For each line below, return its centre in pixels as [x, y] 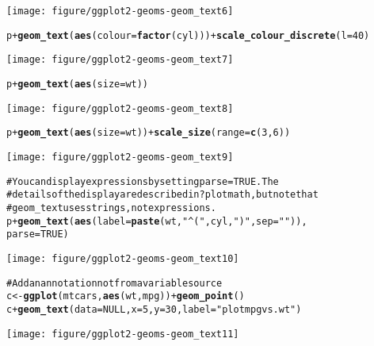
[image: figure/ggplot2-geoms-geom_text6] [120, 11]
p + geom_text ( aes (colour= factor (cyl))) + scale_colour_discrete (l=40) [188, 35]
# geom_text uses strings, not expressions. [111, 208]
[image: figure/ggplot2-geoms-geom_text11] [123, 334]
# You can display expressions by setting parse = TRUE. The [143, 181]
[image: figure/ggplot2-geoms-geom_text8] [120, 108]
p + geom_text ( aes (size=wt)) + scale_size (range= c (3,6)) [149, 133]
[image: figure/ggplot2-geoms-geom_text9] [120, 157]
